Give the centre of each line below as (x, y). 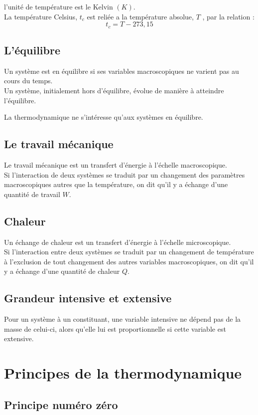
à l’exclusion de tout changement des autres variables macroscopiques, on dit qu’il (129, 261)
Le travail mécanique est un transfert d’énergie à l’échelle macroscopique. (116, 165)
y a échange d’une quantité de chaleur (62, 271)
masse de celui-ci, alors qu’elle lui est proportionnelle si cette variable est (115, 328)
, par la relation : (228, 16)
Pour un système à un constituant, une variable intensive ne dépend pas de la (123, 319)
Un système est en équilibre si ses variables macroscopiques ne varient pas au (122, 71)
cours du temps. (28, 81)
